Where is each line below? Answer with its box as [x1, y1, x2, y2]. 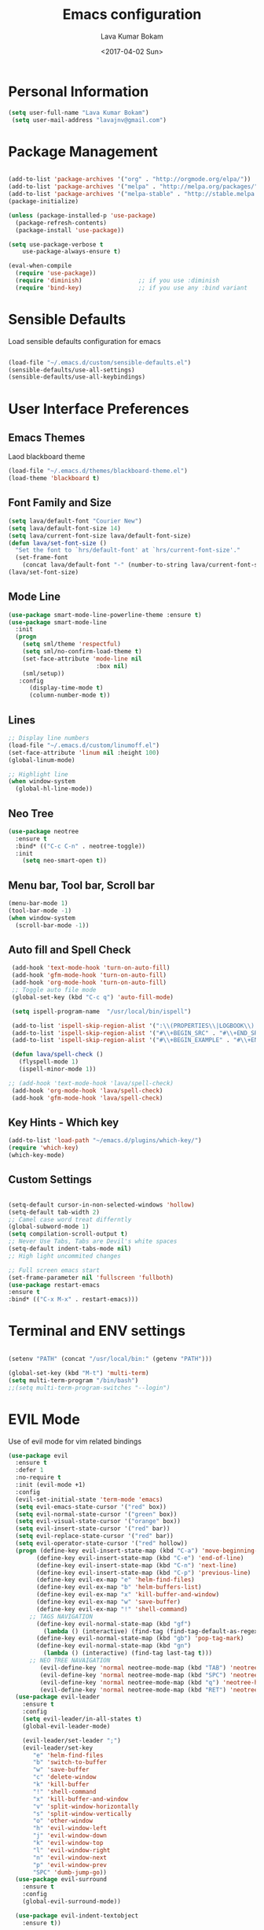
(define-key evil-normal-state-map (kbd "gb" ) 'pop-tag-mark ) [36, 1635, 244, 1643]
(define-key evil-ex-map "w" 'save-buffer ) [36, 1598, 181, 1606]
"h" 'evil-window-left [32, 1825, 108, 1832]
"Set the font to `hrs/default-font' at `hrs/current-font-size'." [15, 546, 241, 554]
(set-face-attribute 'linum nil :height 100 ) [8, 749, 159, 756]
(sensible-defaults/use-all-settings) [8, 366, 135, 374]
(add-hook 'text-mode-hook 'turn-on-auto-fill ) [11, 964, 170, 972]
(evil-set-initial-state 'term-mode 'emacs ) [15, 1496, 163, 1503]
